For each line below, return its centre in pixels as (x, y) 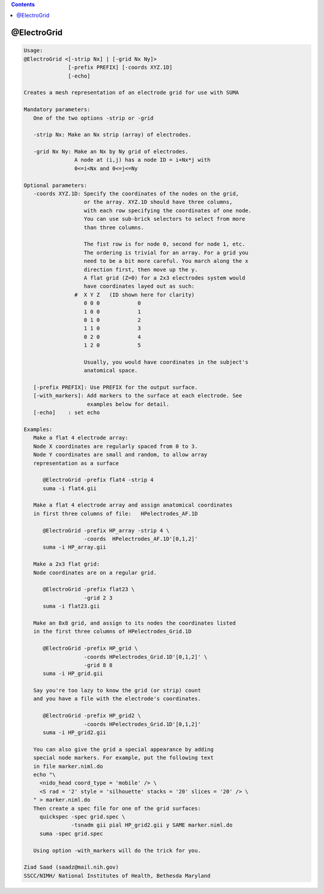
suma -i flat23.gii (71, 606)
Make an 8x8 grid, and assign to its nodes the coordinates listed (135, 623)
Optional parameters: (55, 185)
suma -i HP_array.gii (74, 547)
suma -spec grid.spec (71, 834)
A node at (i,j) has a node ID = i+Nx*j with (142, 160)
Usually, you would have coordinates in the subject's (166, 362)
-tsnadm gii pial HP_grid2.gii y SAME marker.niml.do (152, 825)
